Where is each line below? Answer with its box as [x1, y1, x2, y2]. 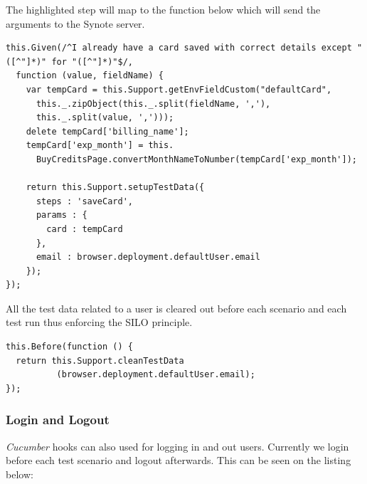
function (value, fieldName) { [16, 70, 164, 81]
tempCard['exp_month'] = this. [26, 140, 174, 151]
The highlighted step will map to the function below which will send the [6, 2, 321, 16]
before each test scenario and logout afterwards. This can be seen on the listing [6, 453, 351, 468]
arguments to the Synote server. [6, 16, 145, 31]
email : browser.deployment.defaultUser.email [36, 252, 260, 263]
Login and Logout [6, 411, 110, 428]
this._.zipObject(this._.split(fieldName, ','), [36, 98, 271, 109]
